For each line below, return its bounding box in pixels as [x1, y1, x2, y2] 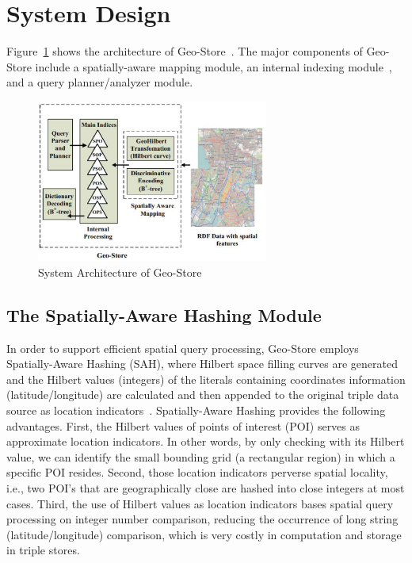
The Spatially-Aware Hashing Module [6, 302, 322, 327]
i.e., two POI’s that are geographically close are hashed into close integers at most [6, 480, 405, 496]
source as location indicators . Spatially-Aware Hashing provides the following [6, 402, 386, 419]
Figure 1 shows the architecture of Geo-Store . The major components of [6, 43, 363, 59]
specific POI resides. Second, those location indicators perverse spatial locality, [6, 464, 388, 481]
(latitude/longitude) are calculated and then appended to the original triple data [6, 386, 399, 403]
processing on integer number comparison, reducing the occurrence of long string [6, 511, 399, 527]
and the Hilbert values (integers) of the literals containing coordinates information [6, 370, 406, 387]
